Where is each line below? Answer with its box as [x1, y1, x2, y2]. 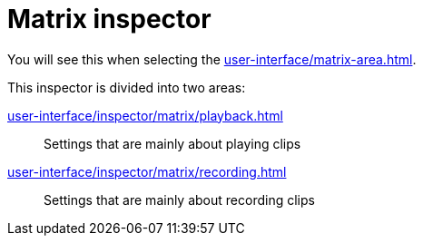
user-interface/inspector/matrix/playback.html [7, 107, 283, 123]
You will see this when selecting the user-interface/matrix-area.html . [7, 51, 417, 67]
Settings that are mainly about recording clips [44, 191, 315, 208]
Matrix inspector [7, 4, 211, 34]
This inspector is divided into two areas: [7, 79, 246, 95]
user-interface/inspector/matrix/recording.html [7, 163, 287, 180]
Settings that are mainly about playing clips [44, 135, 301, 151]
